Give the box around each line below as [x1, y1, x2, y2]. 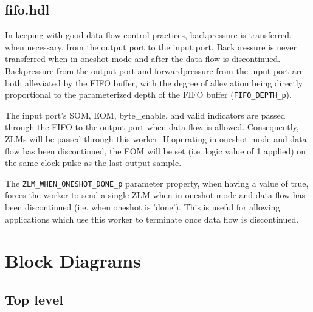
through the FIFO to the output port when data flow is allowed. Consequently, [5, 120, 299, 133]
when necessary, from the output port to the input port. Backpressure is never [5, 40, 297, 53]
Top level [5, 290, 63, 308]
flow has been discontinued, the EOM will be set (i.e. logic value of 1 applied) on [5, 144, 306, 157]
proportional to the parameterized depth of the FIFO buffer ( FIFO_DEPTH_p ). [5, 88, 292, 101]
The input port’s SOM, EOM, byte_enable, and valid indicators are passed [5, 108, 286, 121]
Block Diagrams [5, 248, 141, 273]
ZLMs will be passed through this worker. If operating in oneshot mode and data [5, 133, 307, 145]
